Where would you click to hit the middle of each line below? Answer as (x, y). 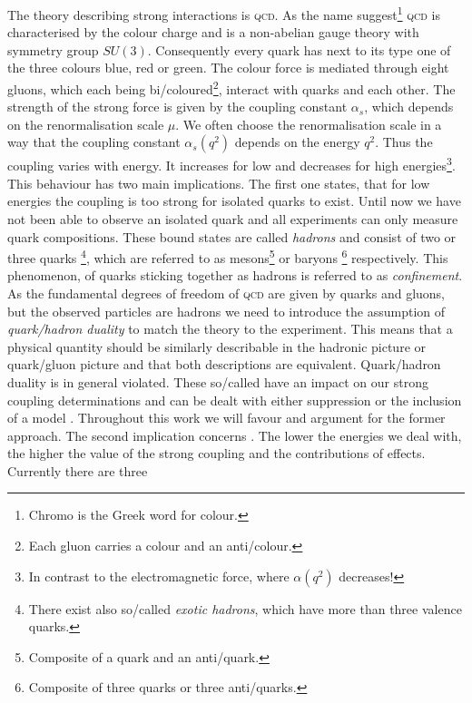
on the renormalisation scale (86, 124)
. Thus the (404, 142)
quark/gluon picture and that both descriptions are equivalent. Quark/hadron (224, 364)
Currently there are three (78, 470)
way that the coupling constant (94, 142)
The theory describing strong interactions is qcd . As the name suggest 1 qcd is (224, 13)
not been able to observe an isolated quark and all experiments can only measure (233, 218)
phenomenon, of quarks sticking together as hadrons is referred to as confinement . (235, 275)
